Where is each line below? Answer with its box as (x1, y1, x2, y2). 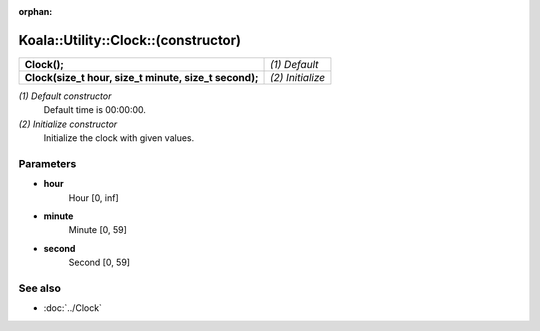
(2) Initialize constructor (18, 118, 118, 130)
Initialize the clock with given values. (43, 132, 195, 144)
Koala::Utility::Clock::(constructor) (18, 31, 242, 49)
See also (18, 281, 62, 295)
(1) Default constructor (18, 90, 112, 102)
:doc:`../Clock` (43, 302, 102, 314)
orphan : (18, 6, 53, 17)
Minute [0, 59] (68, 224, 127, 236)
